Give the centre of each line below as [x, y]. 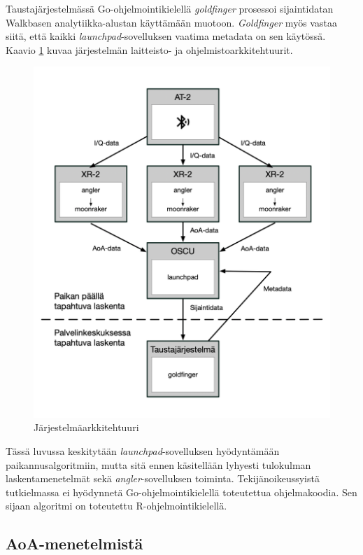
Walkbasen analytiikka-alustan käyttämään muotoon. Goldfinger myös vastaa [171, 22]
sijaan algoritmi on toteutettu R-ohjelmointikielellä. [116, 506]
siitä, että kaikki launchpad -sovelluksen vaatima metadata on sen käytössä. [166, 36]
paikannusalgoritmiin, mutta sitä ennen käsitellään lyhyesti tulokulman [158, 464]
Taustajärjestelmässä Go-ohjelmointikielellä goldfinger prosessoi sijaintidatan [170, 8]
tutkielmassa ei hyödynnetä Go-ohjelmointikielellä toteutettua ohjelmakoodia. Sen [181, 492]
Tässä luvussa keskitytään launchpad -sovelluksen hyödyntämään [143, 450]
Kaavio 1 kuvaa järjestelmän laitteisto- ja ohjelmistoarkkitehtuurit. [149, 49]
